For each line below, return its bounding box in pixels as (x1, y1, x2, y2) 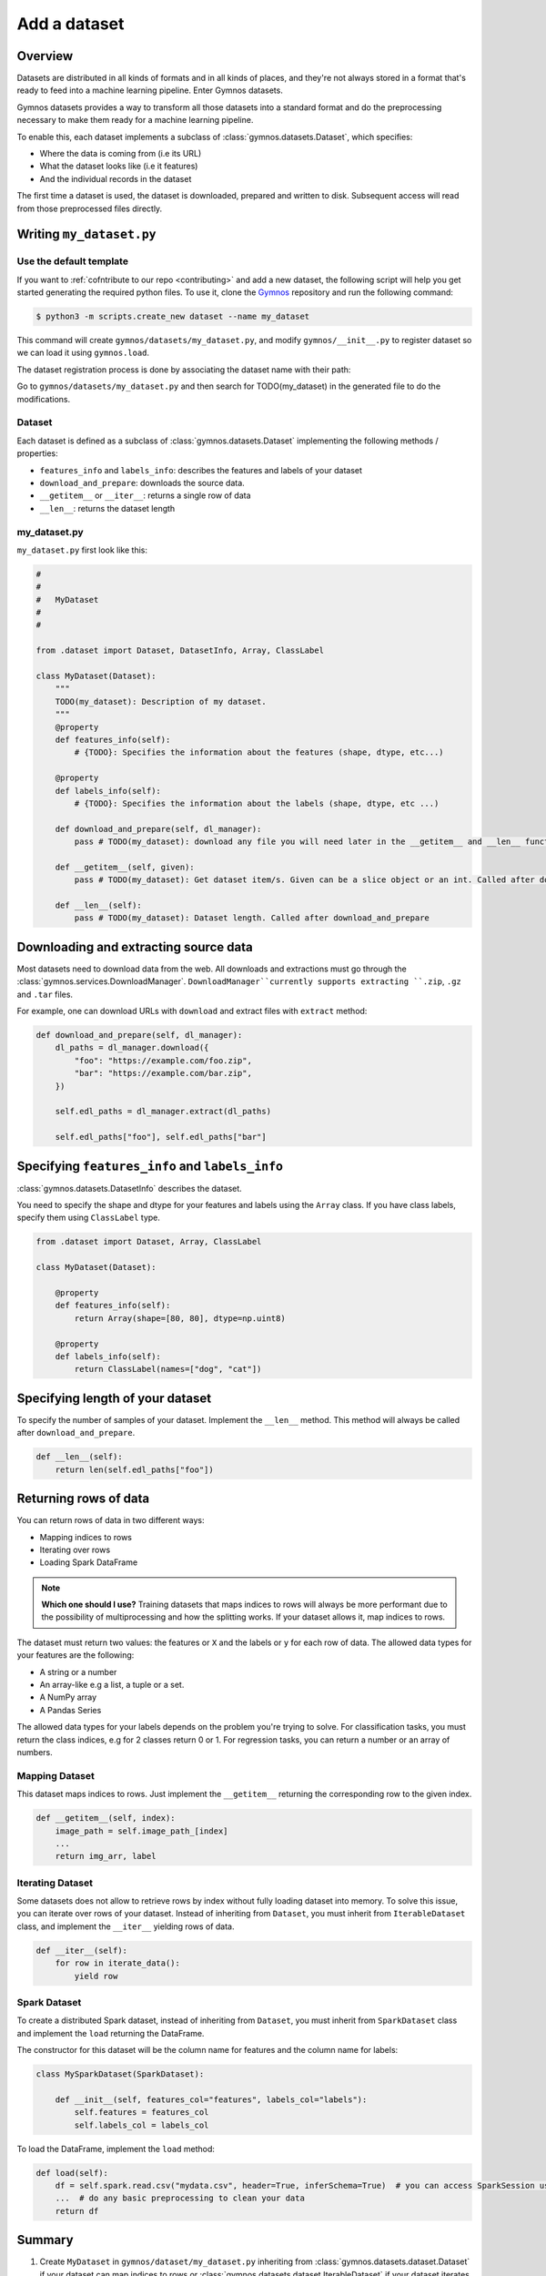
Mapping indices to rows (39, 1531, 132, 1542)
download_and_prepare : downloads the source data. (39, 477, 245, 488)
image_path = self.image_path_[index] (55, 1825, 228, 1836)
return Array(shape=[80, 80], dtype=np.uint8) (74, 1313, 286, 1324)
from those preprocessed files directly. (16, 203, 163, 214)
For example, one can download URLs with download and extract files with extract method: (16, 1006, 368, 1017)
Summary (16, 2232, 74, 2248)
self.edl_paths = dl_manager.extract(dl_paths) (55, 1106, 272, 1117)
